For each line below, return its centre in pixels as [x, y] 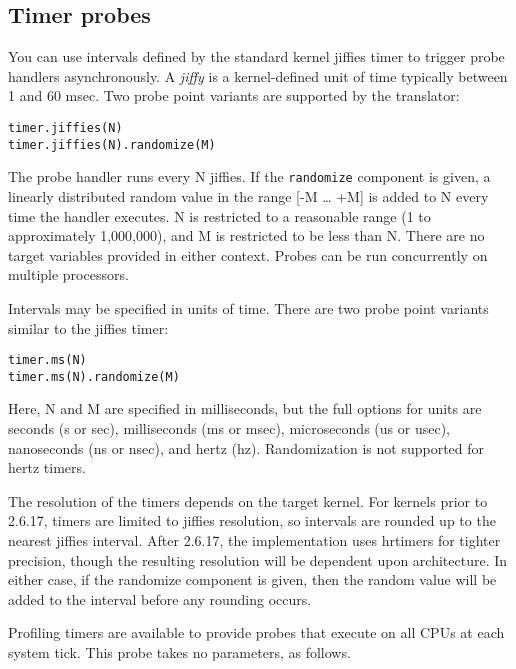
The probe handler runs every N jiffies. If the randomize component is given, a [249, 176]
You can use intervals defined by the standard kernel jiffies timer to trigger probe [256, 56]
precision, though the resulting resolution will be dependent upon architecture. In [258, 559]
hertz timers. [47, 467]
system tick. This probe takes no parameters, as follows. [179, 651]
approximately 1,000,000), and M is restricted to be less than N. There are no [246, 235]
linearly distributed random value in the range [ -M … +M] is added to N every [248, 195]
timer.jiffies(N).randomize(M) [112, 144]
